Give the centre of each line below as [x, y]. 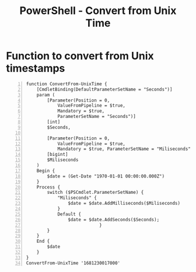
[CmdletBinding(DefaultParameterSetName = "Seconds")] [104, 89]
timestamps [36, 69]
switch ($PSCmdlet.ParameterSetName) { [95, 193]
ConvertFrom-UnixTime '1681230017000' [73, 263]
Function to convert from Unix [80, 56]
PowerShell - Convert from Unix [98, 11]
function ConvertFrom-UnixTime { [66, 84]
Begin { [46, 170]
